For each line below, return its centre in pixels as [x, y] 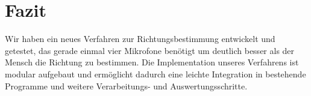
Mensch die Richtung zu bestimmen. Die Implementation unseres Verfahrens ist [152, 62]
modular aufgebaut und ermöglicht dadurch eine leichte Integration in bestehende [155, 73]
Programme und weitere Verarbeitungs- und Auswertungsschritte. [126, 85]
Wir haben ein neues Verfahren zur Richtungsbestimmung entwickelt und [140, 39]
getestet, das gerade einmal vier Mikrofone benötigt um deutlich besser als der [150, 50]
